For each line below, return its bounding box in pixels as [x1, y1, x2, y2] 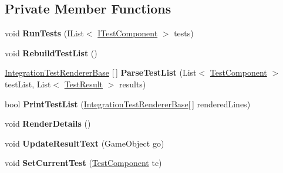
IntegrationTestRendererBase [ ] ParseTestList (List [5, 66, 197, 79]
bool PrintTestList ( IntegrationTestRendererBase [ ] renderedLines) [5, 97, 251, 110]
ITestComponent [97, 27, 158, 39]
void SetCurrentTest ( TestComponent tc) [5, 157, 162, 169]
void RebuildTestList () [5, 46, 97, 59]
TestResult [64, 77, 103, 90]
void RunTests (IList [5, 27, 84, 39]
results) [119, 77, 146, 90]
